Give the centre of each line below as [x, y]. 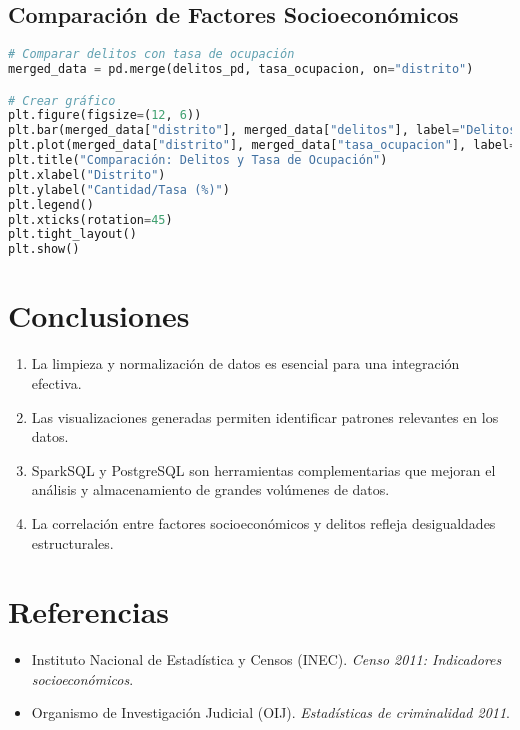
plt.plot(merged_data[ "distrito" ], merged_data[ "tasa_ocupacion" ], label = [262, 145]
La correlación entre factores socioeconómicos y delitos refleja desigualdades [263, 522]
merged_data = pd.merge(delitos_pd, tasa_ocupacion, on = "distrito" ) [241, 69]
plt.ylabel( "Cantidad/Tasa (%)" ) [119, 189]
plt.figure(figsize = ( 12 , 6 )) [105, 115]
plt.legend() [51, 204]
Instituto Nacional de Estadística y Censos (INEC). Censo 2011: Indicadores [266, 659]
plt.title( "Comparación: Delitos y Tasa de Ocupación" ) [198, 160]
